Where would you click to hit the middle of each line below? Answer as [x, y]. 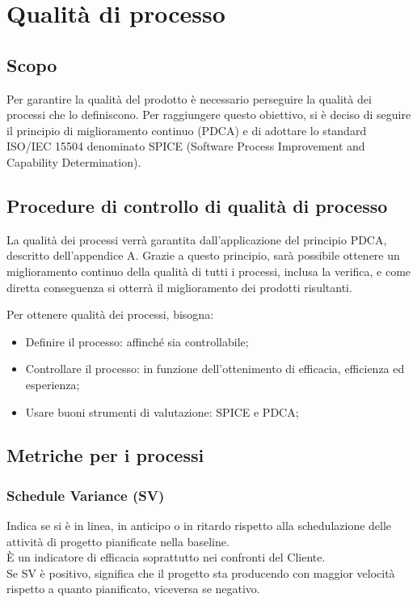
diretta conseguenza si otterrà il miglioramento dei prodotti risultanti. [179, 287]
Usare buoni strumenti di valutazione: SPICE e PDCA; [162, 411]
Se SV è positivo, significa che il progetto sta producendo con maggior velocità [201, 572]
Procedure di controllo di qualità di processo [197, 205]
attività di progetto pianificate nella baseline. [118, 541]
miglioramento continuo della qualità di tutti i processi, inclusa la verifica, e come [209, 271]
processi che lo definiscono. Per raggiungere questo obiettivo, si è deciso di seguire [209, 114]
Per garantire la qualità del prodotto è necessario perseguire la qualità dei [189, 98]
